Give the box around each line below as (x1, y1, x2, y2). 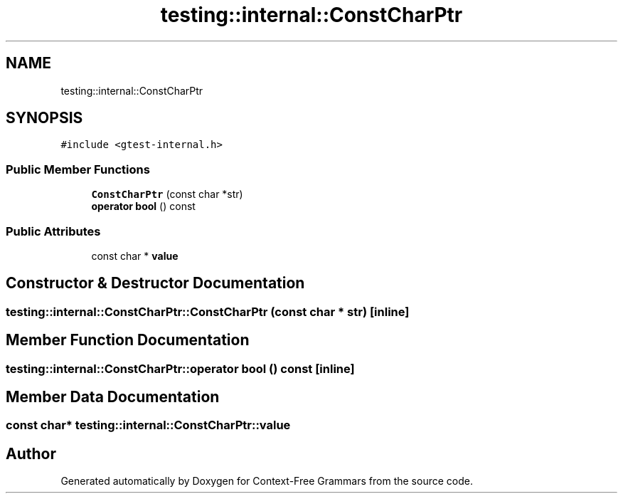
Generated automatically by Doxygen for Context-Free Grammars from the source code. (60, 475, 473, 488)
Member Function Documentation (6, 331, 250, 350)
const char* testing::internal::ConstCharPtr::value (6, 418, 291, 433)
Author (6, 444, 56, 463)
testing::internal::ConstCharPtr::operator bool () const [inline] (6, 361, 355, 376)
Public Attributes (6, 224, 101, 238)
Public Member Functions (6, 162, 150, 177)
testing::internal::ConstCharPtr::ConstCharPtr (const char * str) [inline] (6, 304, 410, 319)
